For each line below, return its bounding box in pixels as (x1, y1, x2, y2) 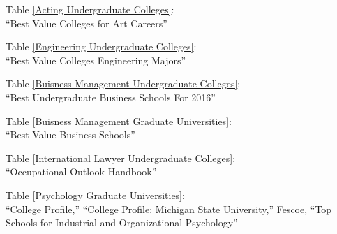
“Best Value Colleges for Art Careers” (6, 15, 167, 30)
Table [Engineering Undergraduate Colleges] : (6, 39, 197, 54)
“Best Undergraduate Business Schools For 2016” (6, 89, 216, 104)
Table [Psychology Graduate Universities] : (6, 187, 185, 202)
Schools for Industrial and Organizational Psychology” (6, 215, 238, 230)
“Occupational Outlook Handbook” (6, 164, 157, 179)
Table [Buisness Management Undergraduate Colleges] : (6, 76, 241, 91)
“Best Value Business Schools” (6, 127, 135, 142)
